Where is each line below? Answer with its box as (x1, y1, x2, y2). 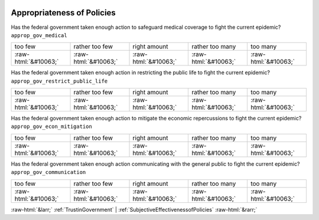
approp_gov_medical (11, 32, 67, 38)
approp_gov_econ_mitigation (11, 123, 93, 130)
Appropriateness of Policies (11, 8, 116, 18)
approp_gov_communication (11, 169, 86, 176)
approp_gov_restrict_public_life (11, 77, 108, 84)
